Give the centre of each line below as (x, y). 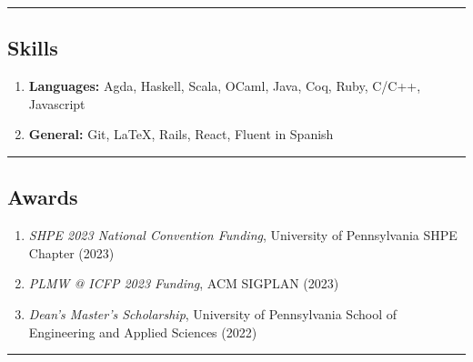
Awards (43, 197)
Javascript (57, 103)
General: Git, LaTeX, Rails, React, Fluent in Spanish (181, 134)
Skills (33, 48)
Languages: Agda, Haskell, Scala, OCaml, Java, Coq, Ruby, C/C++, (225, 86)
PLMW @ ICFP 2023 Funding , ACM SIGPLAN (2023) (184, 283)
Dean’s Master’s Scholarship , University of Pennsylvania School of (212, 313)
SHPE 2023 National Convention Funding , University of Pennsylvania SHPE (243, 235)
